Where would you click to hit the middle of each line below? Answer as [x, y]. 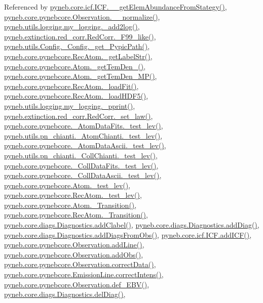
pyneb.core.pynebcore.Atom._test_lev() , [67, 185]
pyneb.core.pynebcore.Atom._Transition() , [70, 205]
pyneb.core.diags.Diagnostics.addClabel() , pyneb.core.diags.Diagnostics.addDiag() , [132, 225]
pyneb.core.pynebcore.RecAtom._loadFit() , [71, 86]
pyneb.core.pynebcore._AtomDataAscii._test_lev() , [85, 145]
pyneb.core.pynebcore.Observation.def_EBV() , [77, 284]
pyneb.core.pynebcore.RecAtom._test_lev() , [73, 195]
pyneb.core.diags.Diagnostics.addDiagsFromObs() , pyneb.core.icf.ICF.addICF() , [128, 234]
